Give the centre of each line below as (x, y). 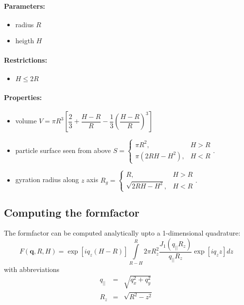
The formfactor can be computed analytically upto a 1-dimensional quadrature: (122, 233)
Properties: (23, 97)
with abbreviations (32, 269)
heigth (25, 41)
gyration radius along (47, 179)
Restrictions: (26, 59)
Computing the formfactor (72, 212)
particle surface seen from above (63, 150)
